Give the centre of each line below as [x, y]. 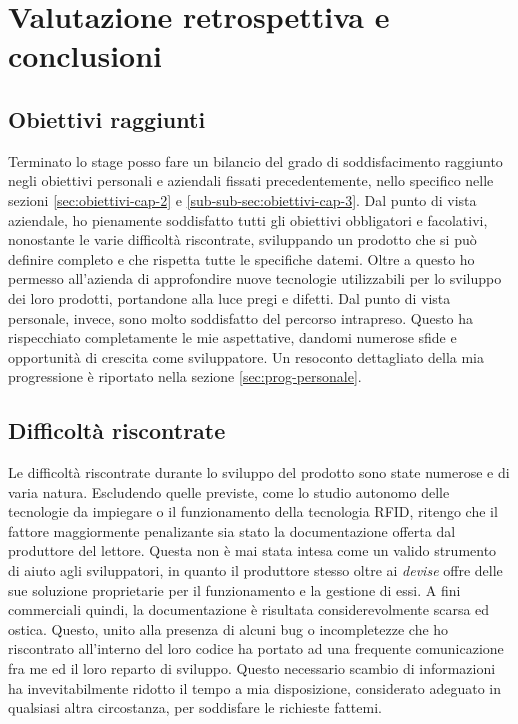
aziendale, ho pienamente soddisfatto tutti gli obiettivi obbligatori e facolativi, [248, 219]
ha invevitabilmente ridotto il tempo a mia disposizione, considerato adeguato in [255, 687]
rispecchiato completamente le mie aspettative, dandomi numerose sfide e [232, 337]
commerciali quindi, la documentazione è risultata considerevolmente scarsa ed [249, 609]
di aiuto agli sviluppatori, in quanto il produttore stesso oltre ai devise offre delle [255, 570]
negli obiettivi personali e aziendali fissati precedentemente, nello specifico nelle [251, 180]
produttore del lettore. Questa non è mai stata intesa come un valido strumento [252, 550]
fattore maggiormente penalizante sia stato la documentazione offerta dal [232, 530]
